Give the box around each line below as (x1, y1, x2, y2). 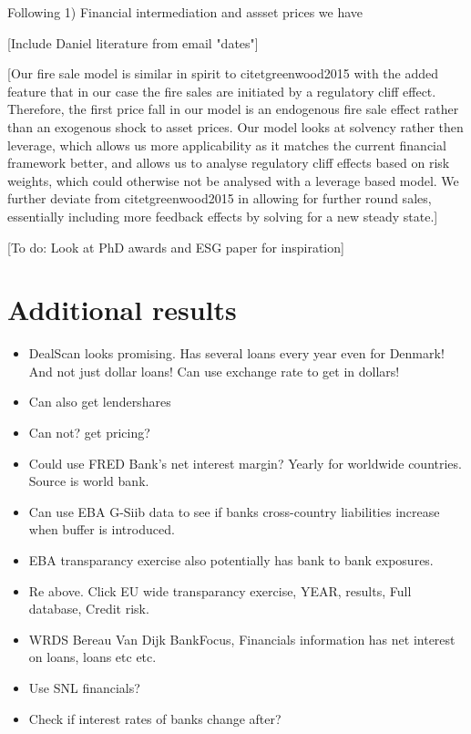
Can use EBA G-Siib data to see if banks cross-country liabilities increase (28, 501, 440, 521)
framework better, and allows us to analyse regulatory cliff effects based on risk (7, 153, 450, 172)
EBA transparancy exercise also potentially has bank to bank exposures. (28, 551, 434, 569)
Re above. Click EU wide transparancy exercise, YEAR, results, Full (28, 581, 412, 600)
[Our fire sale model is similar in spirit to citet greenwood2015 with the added (7, 64, 439, 83)
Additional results (7, 291, 237, 328)
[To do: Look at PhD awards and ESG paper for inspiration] (7, 237, 344, 256)
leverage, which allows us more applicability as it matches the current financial (7, 135, 446, 154)
